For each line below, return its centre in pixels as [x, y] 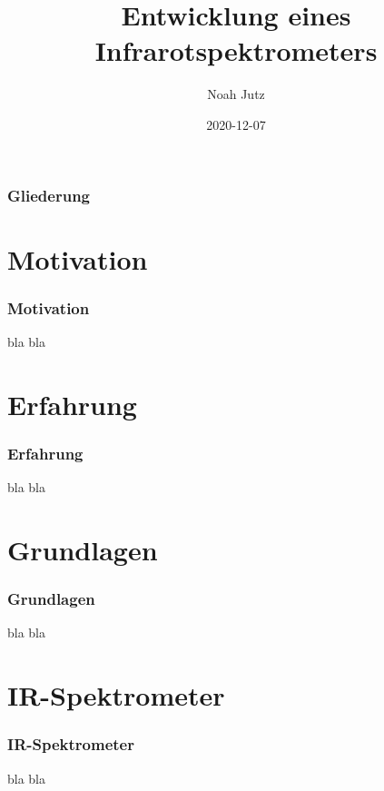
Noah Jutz [236, 94]
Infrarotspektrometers [236, 50]
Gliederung [49, 195]
